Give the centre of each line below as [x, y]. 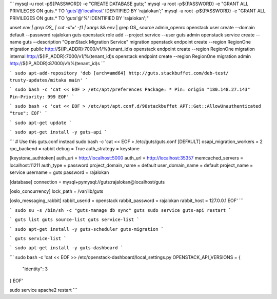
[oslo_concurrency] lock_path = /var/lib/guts [56, 191]
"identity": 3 [35, 269]
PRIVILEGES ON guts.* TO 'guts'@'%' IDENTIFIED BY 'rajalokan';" [79, 18]
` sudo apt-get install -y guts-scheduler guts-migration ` [87, 229]
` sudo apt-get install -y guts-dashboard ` [66, 248]
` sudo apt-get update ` [41, 123]
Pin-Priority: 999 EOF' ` [42, 97]
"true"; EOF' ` [29, 113]
